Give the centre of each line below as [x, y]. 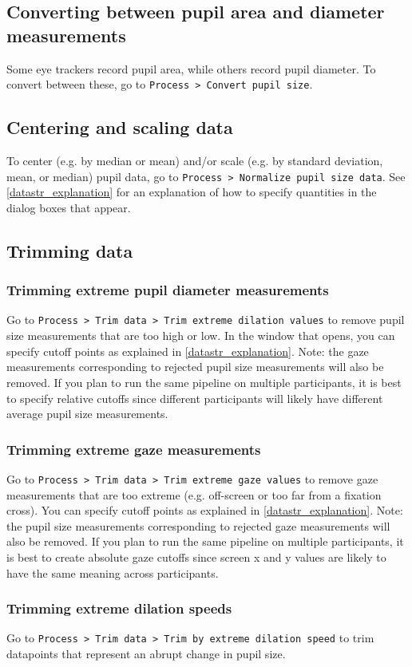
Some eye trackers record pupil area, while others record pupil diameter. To [191, 68]
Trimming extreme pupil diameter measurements [168, 290]
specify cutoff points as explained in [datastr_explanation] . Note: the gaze [188, 351]
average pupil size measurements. [87, 414]
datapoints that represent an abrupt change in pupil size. [146, 654]
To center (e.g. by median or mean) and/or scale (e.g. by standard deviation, [195, 161]
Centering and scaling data [120, 127]
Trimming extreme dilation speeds [119, 608]
